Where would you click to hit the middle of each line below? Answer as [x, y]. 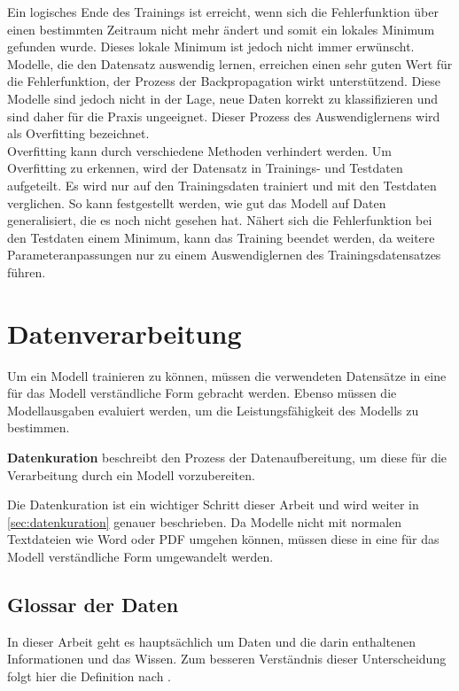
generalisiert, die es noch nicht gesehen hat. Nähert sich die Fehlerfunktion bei [220, 220]
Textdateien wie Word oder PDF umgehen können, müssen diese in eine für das [223, 539]
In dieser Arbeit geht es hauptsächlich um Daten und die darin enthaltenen [212, 641]
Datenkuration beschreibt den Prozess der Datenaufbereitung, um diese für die [227, 457]
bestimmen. [39, 427]
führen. [27, 272]
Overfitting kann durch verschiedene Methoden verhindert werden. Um [199, 150]
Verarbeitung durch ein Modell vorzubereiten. [131, 474]
